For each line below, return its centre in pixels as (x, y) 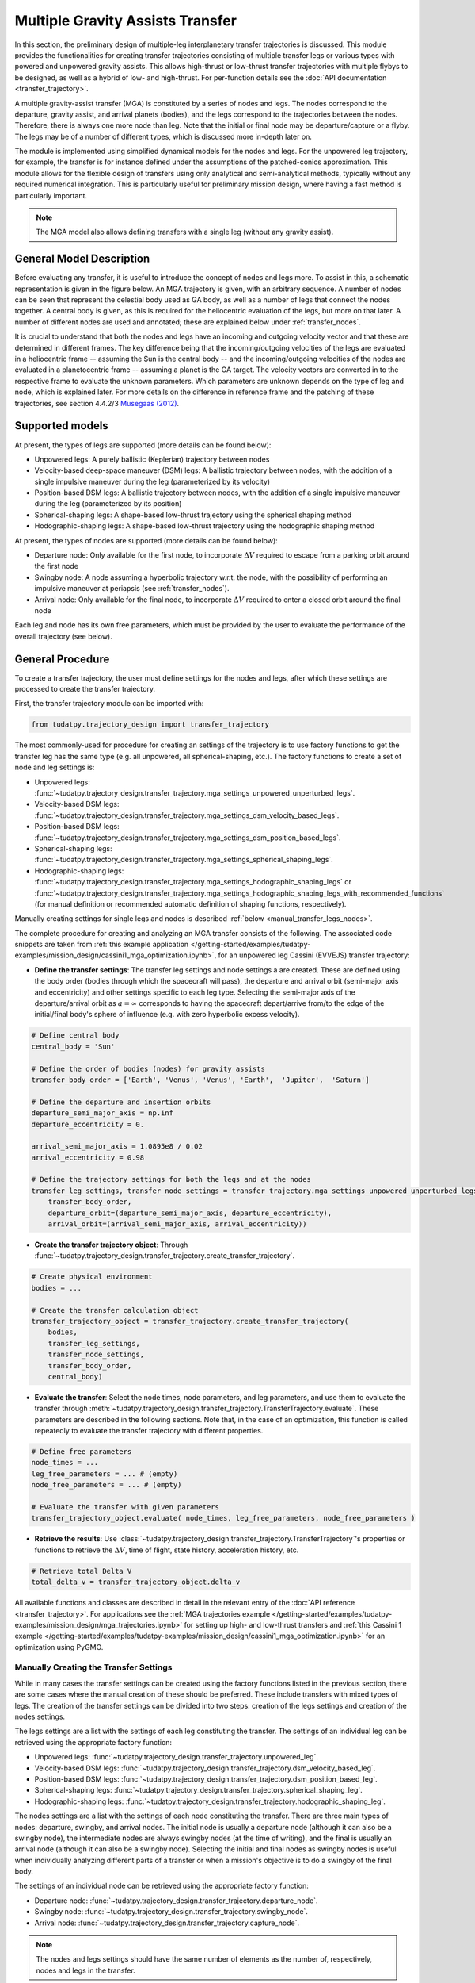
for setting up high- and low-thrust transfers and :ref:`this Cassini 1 (293, 1624)
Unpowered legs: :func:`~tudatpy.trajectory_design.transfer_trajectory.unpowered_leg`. (176, 1757)
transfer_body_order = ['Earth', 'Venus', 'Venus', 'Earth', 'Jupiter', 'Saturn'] (200, 1080)
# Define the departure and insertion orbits (121, 1102)
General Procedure (62, 659)
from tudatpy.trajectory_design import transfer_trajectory (150, 725)
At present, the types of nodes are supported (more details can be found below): (146, 540)
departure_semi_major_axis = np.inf (103, 1113)
